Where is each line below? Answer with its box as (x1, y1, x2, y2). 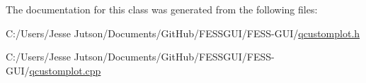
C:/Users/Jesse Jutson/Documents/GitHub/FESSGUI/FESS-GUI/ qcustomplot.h (6, 25, 360, 40)
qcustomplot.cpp (29, 63, 101, 77)
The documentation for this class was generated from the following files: (6, 2, 318, 16)
